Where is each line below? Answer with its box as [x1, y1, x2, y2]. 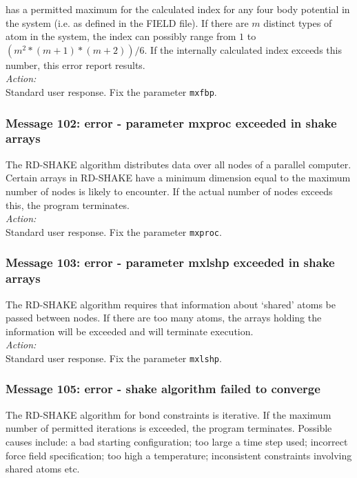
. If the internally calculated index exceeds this [144, 42, 342, 57]
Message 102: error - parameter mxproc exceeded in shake [6, 114, 337, 131]
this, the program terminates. [6, 197, 130, 212]
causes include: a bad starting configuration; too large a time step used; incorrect [6, 434, 348, 448]
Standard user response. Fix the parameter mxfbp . [6, 84, 217, 99]
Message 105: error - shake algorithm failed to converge [6, 380, 320, 397]
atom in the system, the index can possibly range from [6, 29, 236, 43]
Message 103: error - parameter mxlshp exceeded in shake [6, 254, 335, 271]
